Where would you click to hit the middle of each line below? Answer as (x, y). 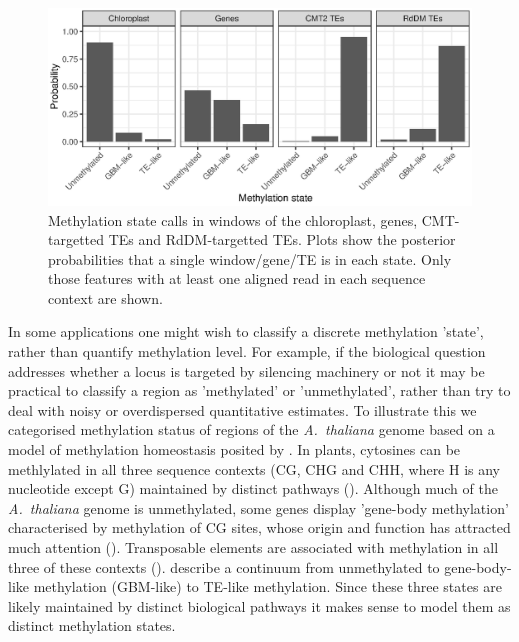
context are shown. (105, 297)
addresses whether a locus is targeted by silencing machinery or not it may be (246, 370)
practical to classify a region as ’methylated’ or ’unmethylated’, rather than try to (259, 390)
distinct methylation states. (92, 625)
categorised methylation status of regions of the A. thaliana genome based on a (251, 429)
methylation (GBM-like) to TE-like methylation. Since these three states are (267, 586)
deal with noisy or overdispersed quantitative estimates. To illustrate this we (242, 409)
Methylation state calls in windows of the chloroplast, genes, (233, 219)
